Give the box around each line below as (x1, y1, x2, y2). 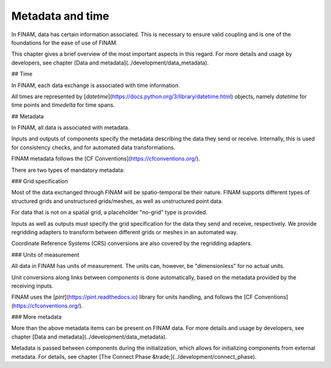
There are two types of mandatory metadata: (11, 166, 125, 174)
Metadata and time (11, 9, 110, 23)
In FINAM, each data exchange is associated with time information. (11, 82, 180, 89)
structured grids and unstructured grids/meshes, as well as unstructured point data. (11, 197, 223, 205)
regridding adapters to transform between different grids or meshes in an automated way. (11, 228, 238, 236)
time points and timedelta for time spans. (11, 101, 115, 109)
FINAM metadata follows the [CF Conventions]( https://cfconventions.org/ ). (11, 155, 200, 163)
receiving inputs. (11, 282, 54, 289)
